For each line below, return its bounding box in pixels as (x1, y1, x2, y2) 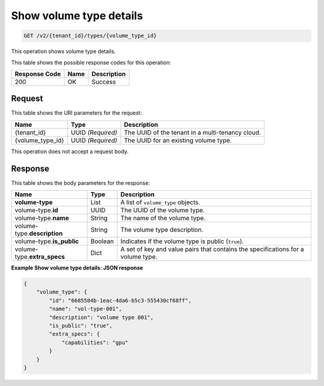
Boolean (90, 237, 114, 246)
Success (91, 77, 116, 86)
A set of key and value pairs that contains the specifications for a (120, 245, 304, 253)
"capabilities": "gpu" (61, 339, 128, 346)
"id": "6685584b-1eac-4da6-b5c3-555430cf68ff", (49, 297, 192, 304)
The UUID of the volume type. (120, 206, 205, 214)
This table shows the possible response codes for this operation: (11, 59, 172, 66)
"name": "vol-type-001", (49, 306, 122, 312)
